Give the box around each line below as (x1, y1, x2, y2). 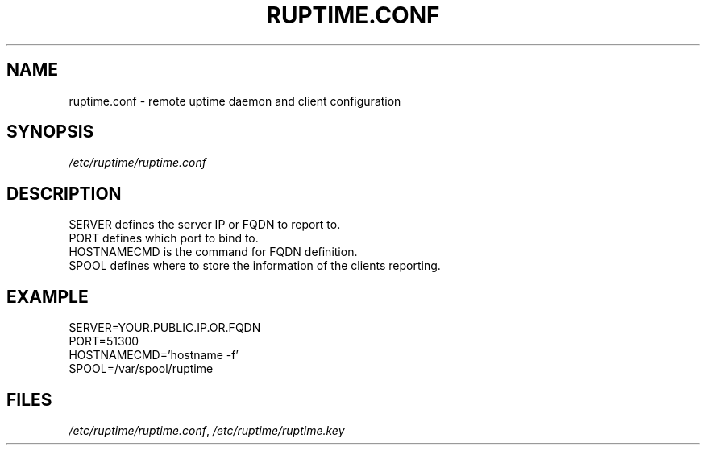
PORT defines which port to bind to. (69, 231, 259, 246)
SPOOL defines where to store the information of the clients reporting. (69, 259, 441, 273)
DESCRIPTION (6, 183, 122, 204)
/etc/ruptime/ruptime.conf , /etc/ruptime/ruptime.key (69, 423, 345, 437)
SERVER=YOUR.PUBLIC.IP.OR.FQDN (69, 321, 261, 335)
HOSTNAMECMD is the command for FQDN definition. (69, 245, 358, 259)
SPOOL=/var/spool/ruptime (69, 362, 214, 376)
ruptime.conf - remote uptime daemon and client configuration (69, 93, 401, 108)
